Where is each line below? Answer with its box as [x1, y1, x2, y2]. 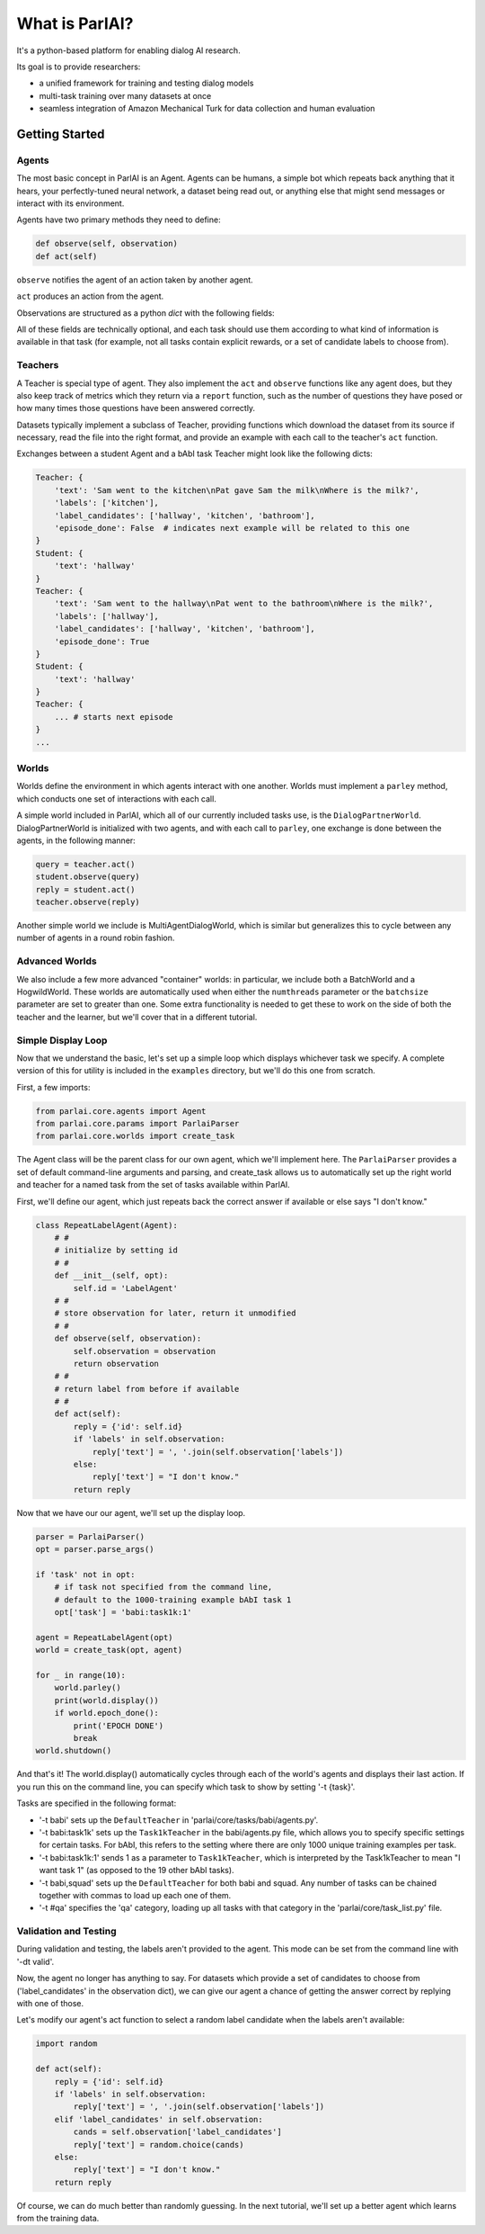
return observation [73, 1359, 159, 1368]
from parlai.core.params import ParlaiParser [35, 1118, 240, 1129]
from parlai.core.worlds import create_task [35, 1131, 235, 1142]
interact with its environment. [16, 198, 125, 209]
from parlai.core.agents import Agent [35, 1106, 207, 1116]
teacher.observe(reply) [35, 897, 141, 908]
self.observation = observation [73, 1346, 216, 1356]
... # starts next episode [54, 712, 174, 722]
